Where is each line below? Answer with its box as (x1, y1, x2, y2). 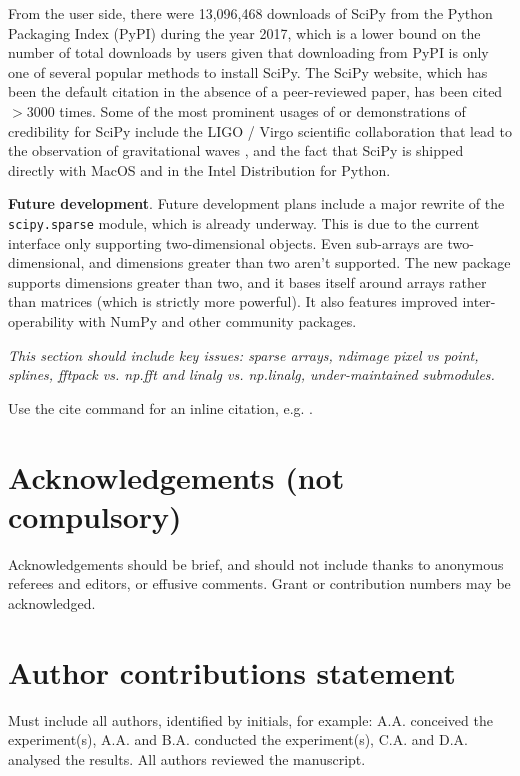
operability (8, 310, 74, 331)
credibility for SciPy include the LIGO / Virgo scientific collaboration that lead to (8, 120, 512, 141)
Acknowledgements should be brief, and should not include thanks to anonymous (8, 553, 504, 574)
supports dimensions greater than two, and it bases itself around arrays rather (8, 271, 487, 292)
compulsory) (8, 495, 182, 536)
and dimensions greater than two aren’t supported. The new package (88, 252, 511, 273)
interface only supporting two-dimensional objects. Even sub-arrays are (8, 232, 443, 253)
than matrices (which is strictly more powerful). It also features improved (8, 291, 458, 312)
